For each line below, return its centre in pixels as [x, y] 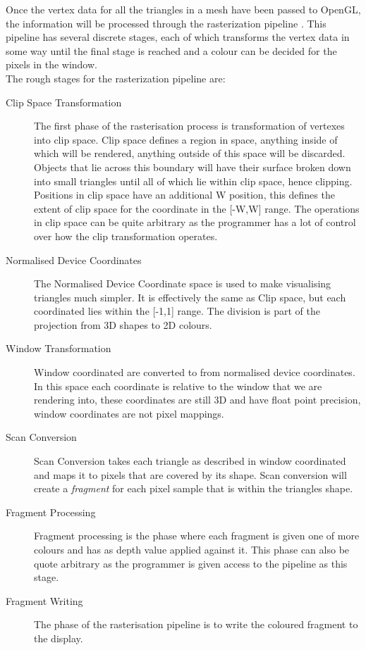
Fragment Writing [44, 600]
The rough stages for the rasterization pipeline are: [116, 78]
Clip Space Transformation [64, 102]
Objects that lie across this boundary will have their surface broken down [193, 167]
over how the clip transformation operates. [126, 236]
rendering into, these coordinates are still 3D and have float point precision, [197, 400]
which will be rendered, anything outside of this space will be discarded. [190, 153]
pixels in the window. [51, 64]
